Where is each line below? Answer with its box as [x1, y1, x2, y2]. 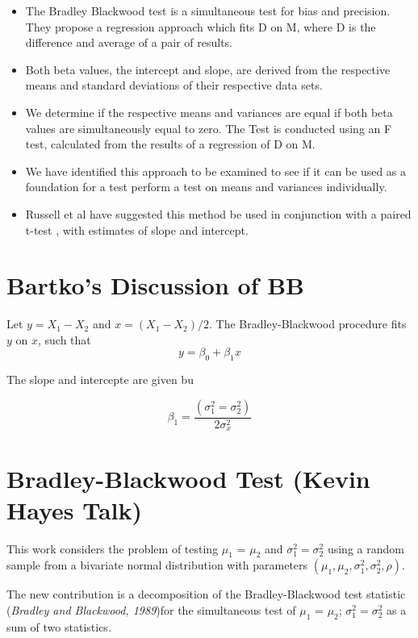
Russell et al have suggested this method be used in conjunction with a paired [25, 205, 412, 222]
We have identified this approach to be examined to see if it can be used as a [25, 162, 407, 179]
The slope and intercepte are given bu [6, 371, 194, 388]
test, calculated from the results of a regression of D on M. [25, 136, 316, 152]
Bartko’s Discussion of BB [6, 269, 304, 302]
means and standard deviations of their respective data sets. [25, 77, 323, 94]
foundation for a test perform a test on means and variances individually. [25, 178, 387, 195]
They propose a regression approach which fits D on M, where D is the [25, 18, 376, 35]
